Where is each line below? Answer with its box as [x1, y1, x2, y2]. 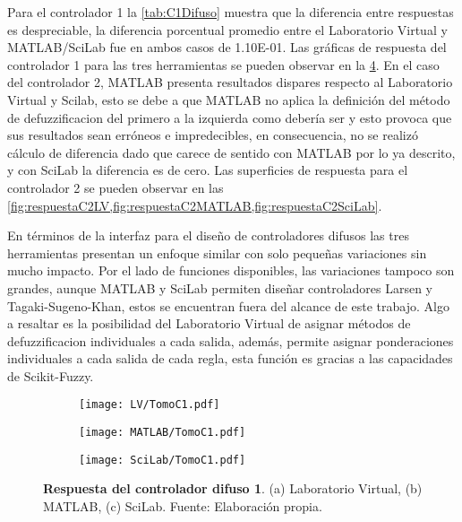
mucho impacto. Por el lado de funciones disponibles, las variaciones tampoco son [7, 261, 455, 280]
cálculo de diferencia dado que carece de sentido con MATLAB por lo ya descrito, [7, 143, 456, 161]
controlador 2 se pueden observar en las [7, 178, 224, 196]
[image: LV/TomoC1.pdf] [79, 398, 220, 412]
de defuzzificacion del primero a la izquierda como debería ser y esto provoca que [7, 108, 452, 126]
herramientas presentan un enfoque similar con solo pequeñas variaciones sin [7, 243, 427, 262]
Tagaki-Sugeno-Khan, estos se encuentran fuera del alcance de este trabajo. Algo [7, 296, 449, 315]
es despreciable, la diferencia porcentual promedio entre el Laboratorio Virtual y [7, 20, 448, 39]
